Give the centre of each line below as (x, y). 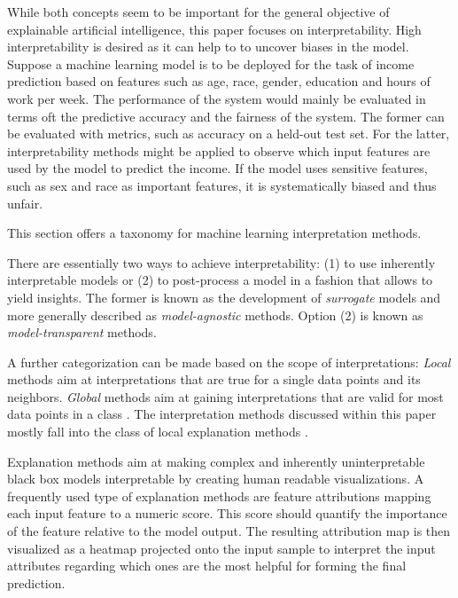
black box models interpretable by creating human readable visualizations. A (216, 479)
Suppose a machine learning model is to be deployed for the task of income (211, 63)
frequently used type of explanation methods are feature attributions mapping (219, 496)
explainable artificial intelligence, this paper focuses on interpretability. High (214, 29)
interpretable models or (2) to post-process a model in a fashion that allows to (220, 280)
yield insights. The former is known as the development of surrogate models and (224, 297)
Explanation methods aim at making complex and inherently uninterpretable (216, 461)
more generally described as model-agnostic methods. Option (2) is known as (215, 315)
